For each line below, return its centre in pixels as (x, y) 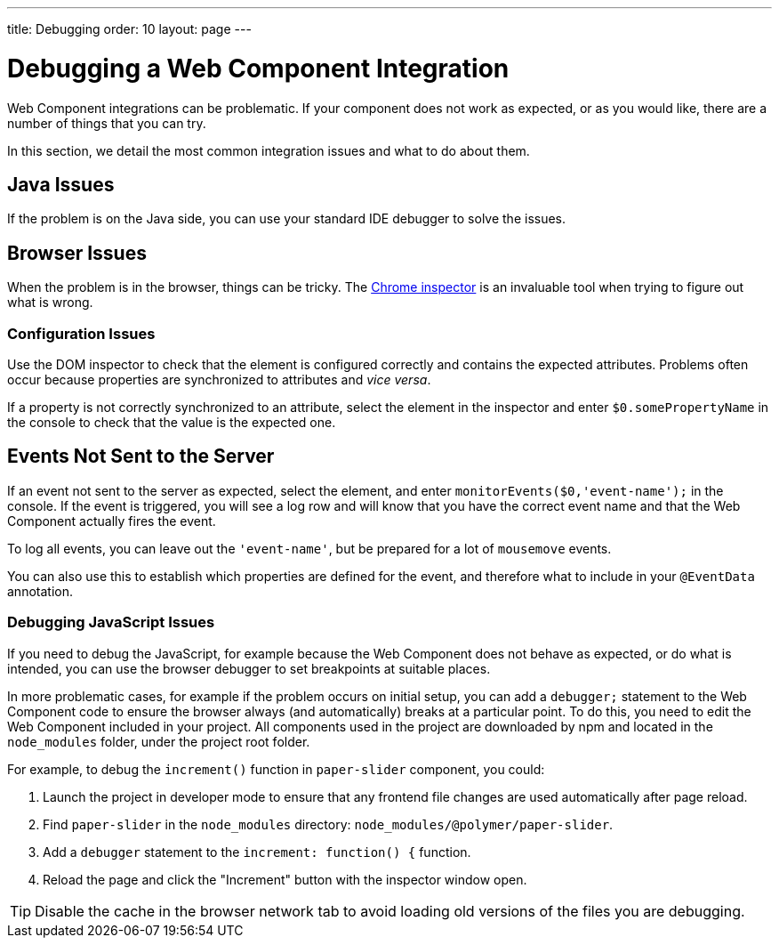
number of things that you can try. (107, 123)
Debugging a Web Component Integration (258, 68)
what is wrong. (50, 303)
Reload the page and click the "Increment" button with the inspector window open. (285, 879)
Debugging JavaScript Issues (111, 622)
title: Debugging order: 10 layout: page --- (129, 29)
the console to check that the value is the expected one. (172, 422)
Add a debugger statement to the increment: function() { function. (257, 852)
